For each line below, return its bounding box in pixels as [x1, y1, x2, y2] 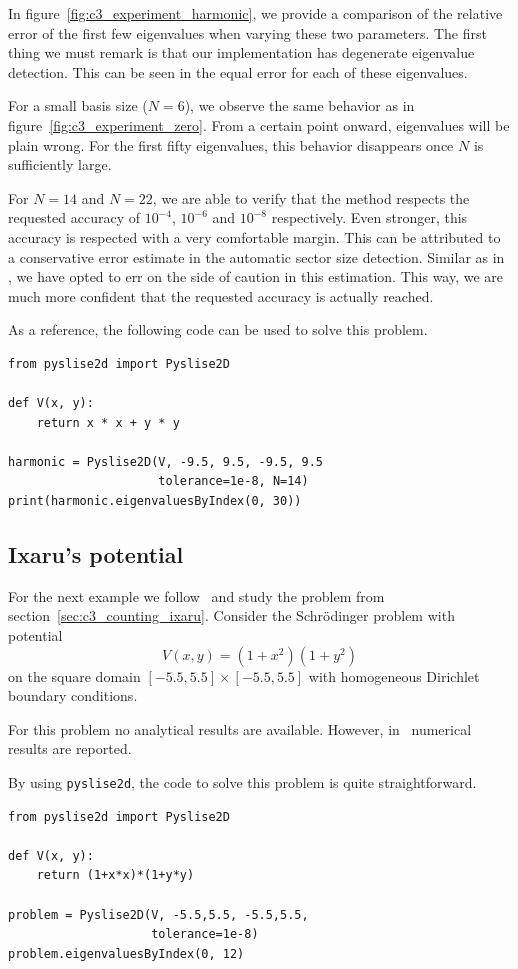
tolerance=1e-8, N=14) [158, 474, 309, 489]
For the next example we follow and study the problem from [8, 585, 385, 606]
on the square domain [8, 665, 141, 686]
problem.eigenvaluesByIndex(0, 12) [8, 946, 245, 961]
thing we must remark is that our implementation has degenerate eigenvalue [8, 42, 475, 63]
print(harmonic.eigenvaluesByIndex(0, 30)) [8, 494, 302, 509]
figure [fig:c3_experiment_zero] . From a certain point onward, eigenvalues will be [8, 114, 510, 135]
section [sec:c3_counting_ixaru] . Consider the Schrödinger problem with [8, 605, 455, 626]
